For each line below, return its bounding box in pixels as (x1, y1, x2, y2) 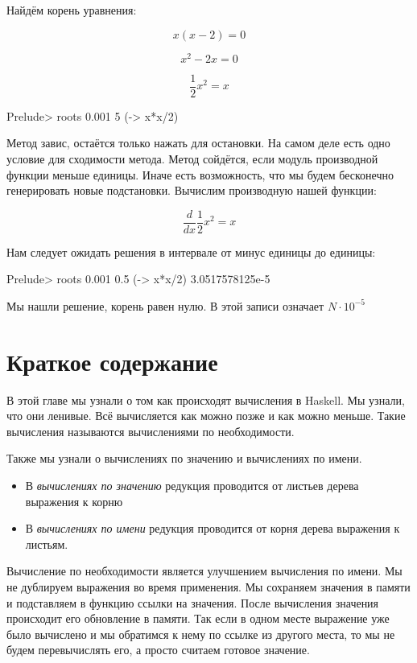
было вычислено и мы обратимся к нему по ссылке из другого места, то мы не (6, 625, 395, 642)
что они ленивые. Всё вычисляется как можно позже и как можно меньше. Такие (6, 407, 406, 424)
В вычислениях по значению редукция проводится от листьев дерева (25, 477, 359, 494)
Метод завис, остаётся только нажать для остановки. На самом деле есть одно (6, 134, 390, 151)
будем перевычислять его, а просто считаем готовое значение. (6, 641, 310, 658)
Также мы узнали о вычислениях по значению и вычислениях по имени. (6, 450, 362, 467)
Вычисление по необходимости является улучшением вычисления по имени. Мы (6, 562, 403, 579)
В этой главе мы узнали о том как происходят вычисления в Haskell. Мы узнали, (6, 391, 405, 408)
